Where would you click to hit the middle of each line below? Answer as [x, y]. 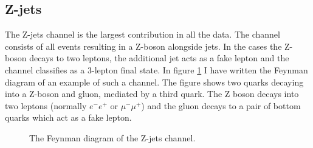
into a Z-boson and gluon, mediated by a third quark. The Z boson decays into [152, 94]
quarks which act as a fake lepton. [68, 117]
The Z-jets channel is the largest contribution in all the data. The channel [143, 34]
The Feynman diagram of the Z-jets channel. [112, 137]
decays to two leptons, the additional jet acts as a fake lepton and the [159, 58]
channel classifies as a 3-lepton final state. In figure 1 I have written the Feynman [156, 69]
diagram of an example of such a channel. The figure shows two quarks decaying [154, 82]
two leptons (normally [46, 105]
